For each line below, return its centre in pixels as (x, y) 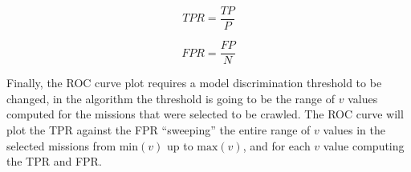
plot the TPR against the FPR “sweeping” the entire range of (159, 129)
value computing (364, 145)
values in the (354, 129)
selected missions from (61, 145)
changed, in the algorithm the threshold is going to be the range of (171, 98)
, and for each (277, 145)
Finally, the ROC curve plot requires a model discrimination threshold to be (194, 83)
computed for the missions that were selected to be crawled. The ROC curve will (205, 114)
